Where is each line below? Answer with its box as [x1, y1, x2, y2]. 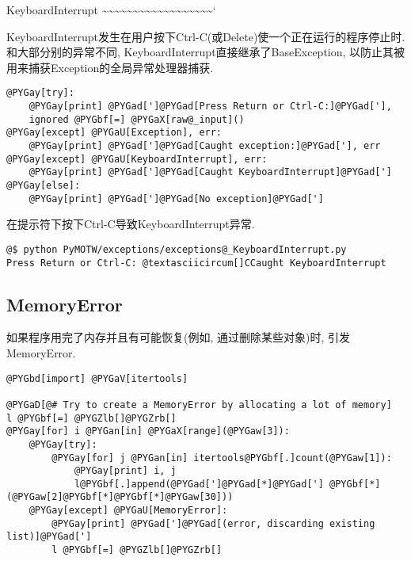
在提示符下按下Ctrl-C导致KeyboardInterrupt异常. [6, 216, 255, 232]
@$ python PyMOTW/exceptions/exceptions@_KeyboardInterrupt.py [6, 243, 347, 255]
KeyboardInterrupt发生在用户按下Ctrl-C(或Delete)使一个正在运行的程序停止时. [6, 28, 405, 44]
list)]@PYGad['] [6, 531, 92, 543]
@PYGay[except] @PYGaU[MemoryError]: [29, 505, 228, 517]
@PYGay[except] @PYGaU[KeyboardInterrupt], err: [6, 153, 268, 165]
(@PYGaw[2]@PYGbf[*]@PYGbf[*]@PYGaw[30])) [6, 491, 234, 503]
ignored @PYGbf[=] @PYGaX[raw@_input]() [29, 113, 245, 125]
